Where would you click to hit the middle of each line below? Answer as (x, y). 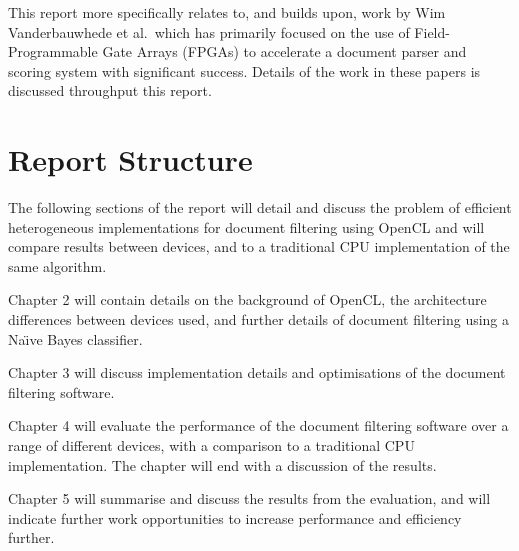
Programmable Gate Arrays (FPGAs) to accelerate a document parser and (237, 51)
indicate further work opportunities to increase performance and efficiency (235, 517)
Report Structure (130, 159)
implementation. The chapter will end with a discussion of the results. (222, 464)
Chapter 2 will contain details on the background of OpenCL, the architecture (247, 299)
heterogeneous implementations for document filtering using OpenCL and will (246, 226)
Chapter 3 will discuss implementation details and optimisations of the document (257, 372)
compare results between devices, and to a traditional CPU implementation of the (259, 246)
